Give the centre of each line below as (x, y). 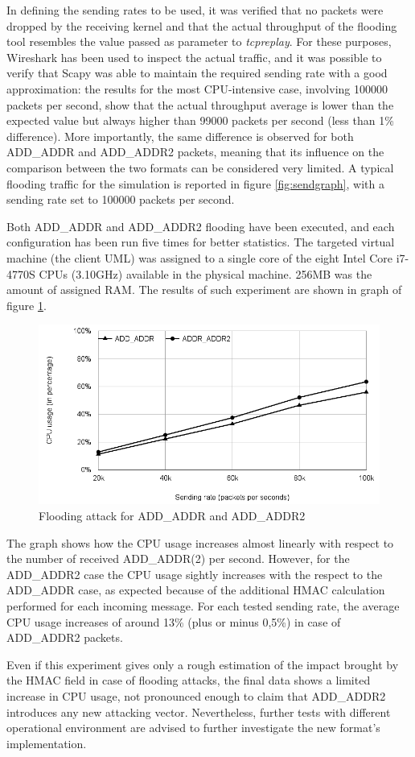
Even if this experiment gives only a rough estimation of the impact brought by (203, 664)
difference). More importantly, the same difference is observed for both (180, 136)
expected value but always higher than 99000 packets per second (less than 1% (200, 120)
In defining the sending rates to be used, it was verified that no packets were (195, 10)
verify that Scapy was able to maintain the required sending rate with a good (197, 73)
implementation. (47, 743)
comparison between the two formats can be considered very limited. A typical (200, 167)
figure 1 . (27, 305)
